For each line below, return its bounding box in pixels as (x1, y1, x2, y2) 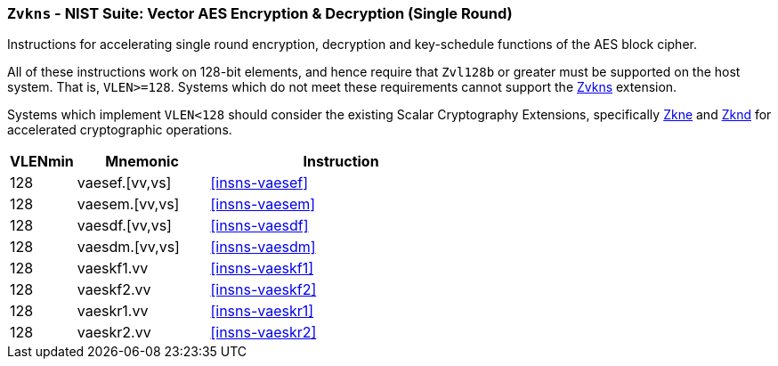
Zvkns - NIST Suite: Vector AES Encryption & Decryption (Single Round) (7, 4, 513, 22)
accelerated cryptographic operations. (7, 122, 232, 138)
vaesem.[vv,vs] (77, 195, 180, 214)
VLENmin (10, 152, 74, 171)
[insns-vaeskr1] (210, 302, 314, 321)
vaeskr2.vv (77, 323, 151, 342)
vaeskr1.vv (77, 302, 149, 321)
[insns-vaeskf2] (210, 281, 317, 299)
